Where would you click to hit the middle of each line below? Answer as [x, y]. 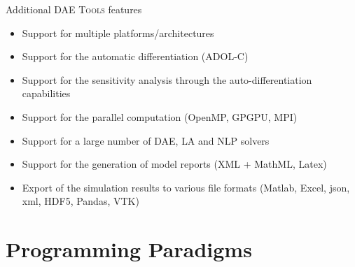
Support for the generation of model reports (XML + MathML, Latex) [174, 164]
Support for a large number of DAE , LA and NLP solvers [146, 140]
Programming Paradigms [129, 249]
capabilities [46, 93]
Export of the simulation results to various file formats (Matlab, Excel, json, [186, 187]
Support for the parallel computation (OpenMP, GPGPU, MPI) [160, 116]
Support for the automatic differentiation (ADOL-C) [135, 56]
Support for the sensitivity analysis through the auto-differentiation [167, 79]
